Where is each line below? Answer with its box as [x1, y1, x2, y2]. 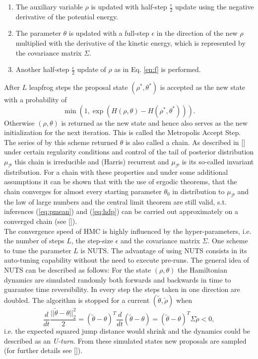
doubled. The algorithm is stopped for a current [4, 294, 150, 305]
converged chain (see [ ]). [4, 215, 77, 226]
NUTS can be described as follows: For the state [4, 264, 151, 275]
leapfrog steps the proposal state [29, 82, 128, 92]
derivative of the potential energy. [15, 11, 119, 21]
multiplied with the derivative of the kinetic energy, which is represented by [15, 38, 246, 48]
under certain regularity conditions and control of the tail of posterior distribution [4, 146, 254, 157]
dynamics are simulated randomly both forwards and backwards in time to [4, 274, 231, 285]
